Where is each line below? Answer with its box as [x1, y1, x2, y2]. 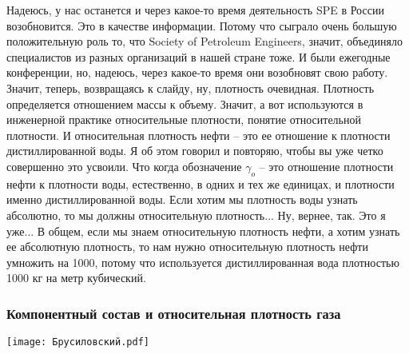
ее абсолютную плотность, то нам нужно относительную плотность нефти [6, 238, 368, 255]
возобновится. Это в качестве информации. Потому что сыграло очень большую [6, 17, 397, 34]
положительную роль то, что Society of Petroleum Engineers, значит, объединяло [6, 33, 403, 50]
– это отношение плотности [259, 157, 394, 174]
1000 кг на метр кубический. [6, 269, 146, 286]
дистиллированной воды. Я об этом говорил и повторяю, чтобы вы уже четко [6, 142, 383, 159]
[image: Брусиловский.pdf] [6, 336, 149, 348]
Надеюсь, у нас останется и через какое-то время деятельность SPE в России [6, 2, 384, 18]
